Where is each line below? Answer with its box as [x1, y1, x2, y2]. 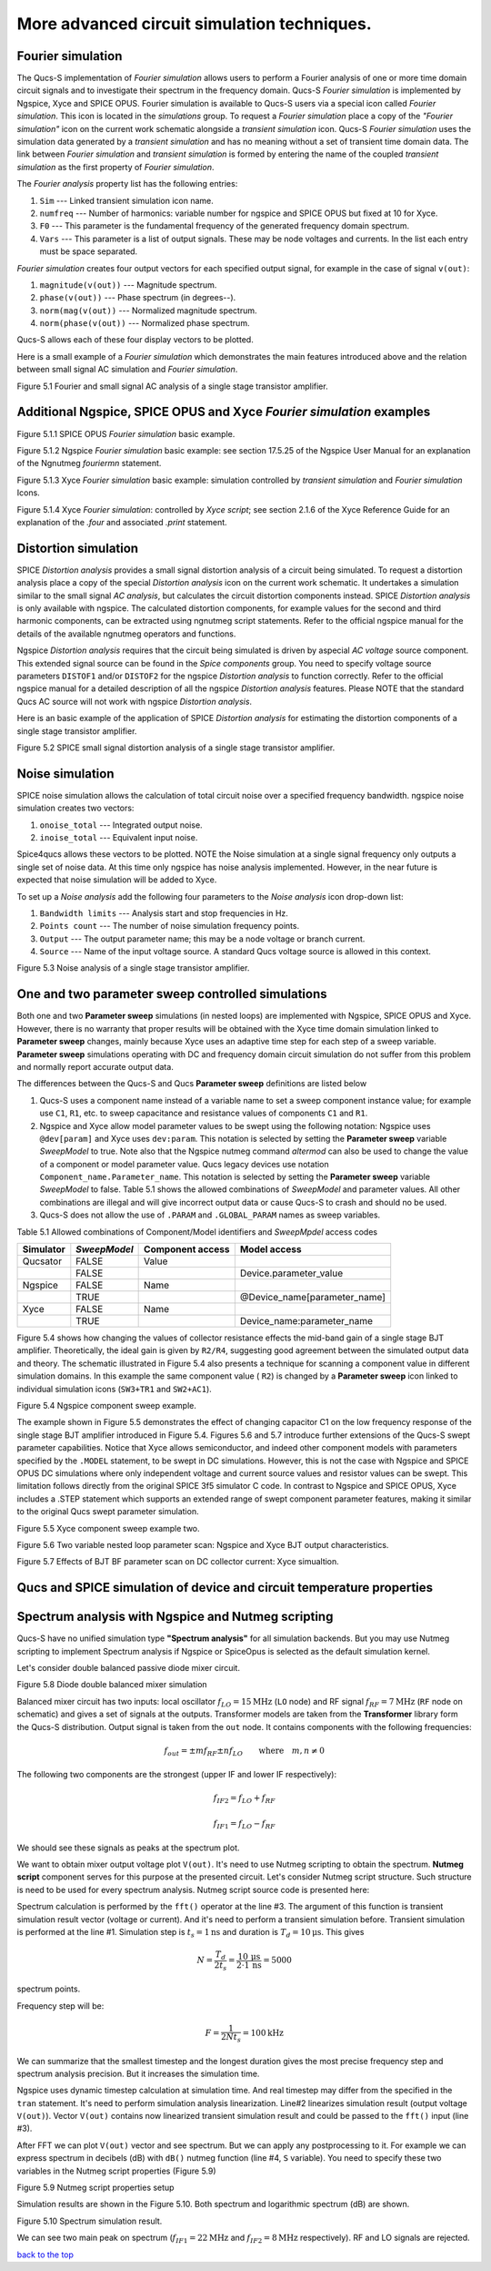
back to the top [16, 2249, 75, 2260]
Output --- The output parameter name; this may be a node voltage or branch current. [39, 933, 366, 944]
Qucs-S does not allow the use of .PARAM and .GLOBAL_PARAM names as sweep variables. [39, 1209, 381, 1220]
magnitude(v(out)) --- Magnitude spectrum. [39, 279, 217, 290]
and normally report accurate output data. [16, 1061, 175, 1072]
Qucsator [22, 1255, 63, 1268]
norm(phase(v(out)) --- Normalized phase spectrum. [39, 318, 250, 329]
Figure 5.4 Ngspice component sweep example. [16, 1400, 197, 1410]
